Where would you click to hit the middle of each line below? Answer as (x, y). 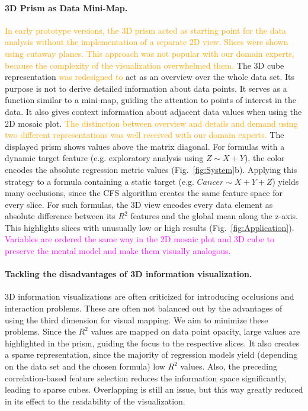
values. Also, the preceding (229, 366)
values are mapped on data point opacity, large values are (195, 331)
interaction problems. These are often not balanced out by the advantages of (144, 308)
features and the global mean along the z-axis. (214, 216)
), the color (264, 158)
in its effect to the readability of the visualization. (95, 401)
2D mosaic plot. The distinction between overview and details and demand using (151, 123)
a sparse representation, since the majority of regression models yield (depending (151, 354)
